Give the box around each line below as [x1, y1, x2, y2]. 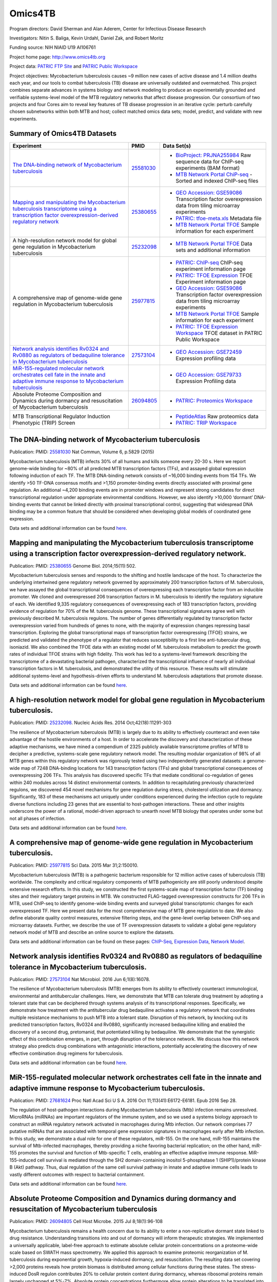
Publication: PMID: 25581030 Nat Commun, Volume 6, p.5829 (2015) [9, 449, 154, 455]
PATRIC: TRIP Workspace [175, 419, 237, 426]
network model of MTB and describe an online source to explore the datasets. [9, 929, 174, 935]
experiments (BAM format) [175, 164, 240, 171]
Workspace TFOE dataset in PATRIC [175, 329, 263, 336]
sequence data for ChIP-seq [175, 158, 244, 165]
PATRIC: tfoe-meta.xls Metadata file [175, 214, 262, 222]
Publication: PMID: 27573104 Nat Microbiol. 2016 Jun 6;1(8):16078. [9, 976, 150, 982]
